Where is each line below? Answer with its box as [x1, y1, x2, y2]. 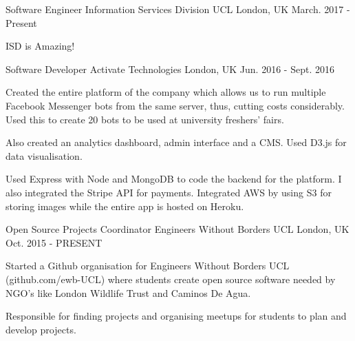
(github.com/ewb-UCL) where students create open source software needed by [6, 271, 336, 286]
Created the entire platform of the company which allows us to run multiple [6, 85, 326, 99]
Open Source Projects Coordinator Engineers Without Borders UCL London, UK [6, 222, 349, 236]
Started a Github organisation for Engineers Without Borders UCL [6, 258, 290, 273]
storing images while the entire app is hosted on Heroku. [6, 198, 244, 213]
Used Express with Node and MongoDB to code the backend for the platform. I [6, 172, 342, 186]
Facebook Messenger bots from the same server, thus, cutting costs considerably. [6, 98, 345, 112]
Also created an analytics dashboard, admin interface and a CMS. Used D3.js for [6, 135, 347, 149]
